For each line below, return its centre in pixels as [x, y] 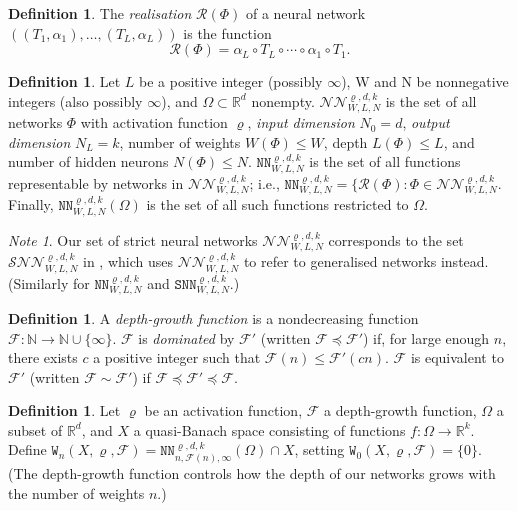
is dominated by [186, 337]
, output [426, 122]
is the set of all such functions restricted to [277, 204]
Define [27, 449]
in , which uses [127, 261]
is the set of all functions [385, 161]
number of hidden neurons [88, 161]
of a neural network [305, 13]
